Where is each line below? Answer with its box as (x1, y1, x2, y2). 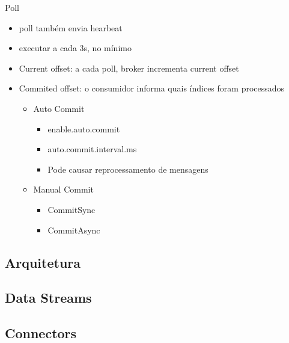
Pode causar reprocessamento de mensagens (47, 162, 208, 175)
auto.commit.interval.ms (47, 143, 137, 155)
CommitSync (47, 203, 96, 215)
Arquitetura (5, 253, 81, 271)
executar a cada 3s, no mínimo (19, 42, 132, 54)
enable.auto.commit (47, 122, 120, 135)
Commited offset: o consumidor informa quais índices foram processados (19, 82, 285, 94)
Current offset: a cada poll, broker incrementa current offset (19, 61, 239, 74)
